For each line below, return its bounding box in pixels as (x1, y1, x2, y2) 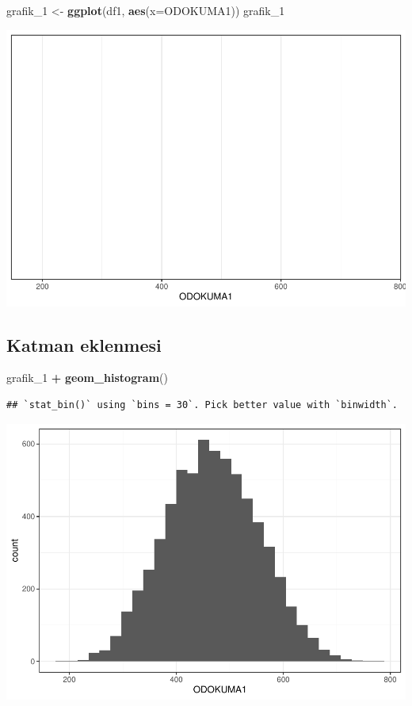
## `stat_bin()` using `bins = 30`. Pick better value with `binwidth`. (6, 399, 398, 410)
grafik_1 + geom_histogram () (6, 369, 168, 386)
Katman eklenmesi (6, 332, 162, 357)
